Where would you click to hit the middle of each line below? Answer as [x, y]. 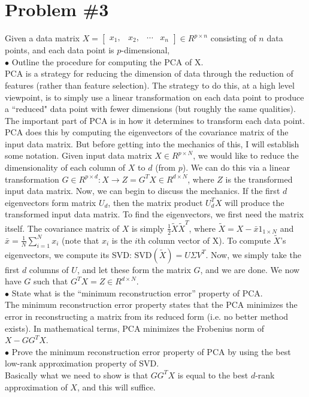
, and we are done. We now [250, 269]
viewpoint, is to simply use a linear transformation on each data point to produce [154, 97]
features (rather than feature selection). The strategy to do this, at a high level [150, 85]
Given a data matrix [42, 38]
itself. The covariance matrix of [62, 228]
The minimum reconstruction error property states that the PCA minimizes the [151, 304]
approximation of [36, 387]
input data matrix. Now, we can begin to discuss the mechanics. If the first [143, 191]
